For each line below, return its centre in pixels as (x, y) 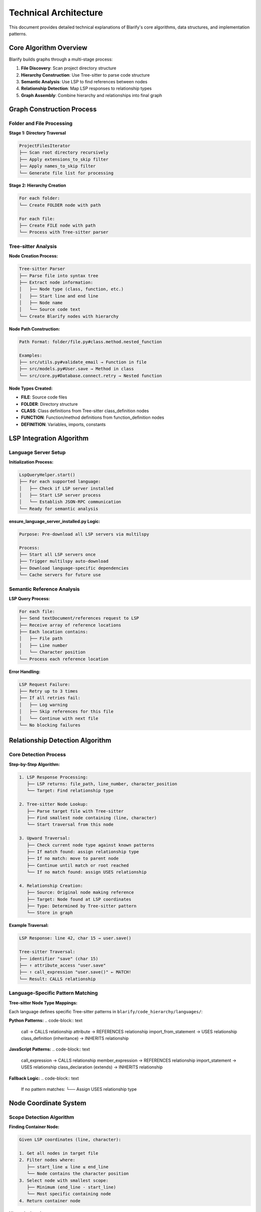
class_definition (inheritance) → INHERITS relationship (75, 1038)
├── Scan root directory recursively (64, 152)
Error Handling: (25, 671)
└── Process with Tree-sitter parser (64, 232)
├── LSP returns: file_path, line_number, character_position (102, 784)
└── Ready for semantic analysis (59, 509)
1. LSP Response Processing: (54, 777)
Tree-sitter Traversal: (47, 952)
